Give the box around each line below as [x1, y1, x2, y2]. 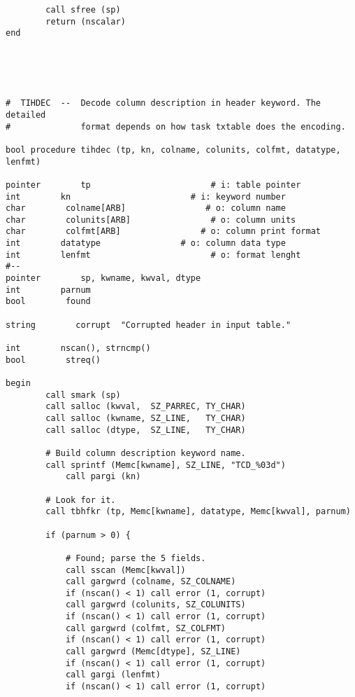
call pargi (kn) [65, 471, 141, 482]
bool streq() [6, 354, 101, 365]
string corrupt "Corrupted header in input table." [6, 319, 291, 330]
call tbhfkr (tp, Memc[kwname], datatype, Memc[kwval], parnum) [45, 506, 351, 517]
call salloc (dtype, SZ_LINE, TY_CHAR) [45, 425, 246, 435]
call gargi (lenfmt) [65, 670, 161, 680]
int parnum [6, 284, 91, 295]
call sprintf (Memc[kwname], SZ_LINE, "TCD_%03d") [45, 460, 286, 470]
